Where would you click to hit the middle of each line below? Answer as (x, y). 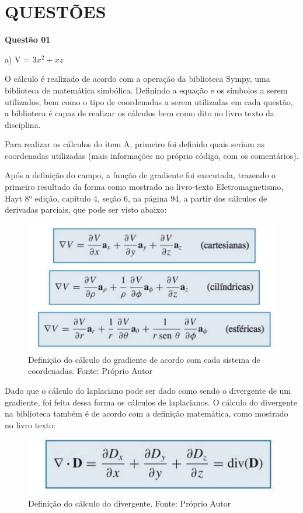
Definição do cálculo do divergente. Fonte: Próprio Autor (130, 503)
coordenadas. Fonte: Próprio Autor (90, 371)
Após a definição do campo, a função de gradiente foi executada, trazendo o (140, 175)
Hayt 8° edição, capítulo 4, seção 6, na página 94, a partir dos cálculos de (136, 198)
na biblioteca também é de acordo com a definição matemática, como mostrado (147, 413)
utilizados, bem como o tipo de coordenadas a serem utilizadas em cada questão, (149, 101)
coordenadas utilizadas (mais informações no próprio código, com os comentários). (152, 155)
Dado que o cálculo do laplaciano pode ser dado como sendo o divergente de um (148, 390)
